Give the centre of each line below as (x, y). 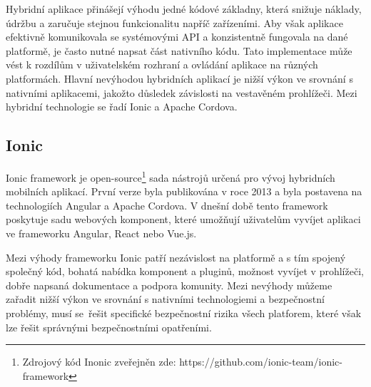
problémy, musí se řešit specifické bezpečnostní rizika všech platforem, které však (184, 313)
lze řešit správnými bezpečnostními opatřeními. (109, 327)
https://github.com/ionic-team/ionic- (261, 362)
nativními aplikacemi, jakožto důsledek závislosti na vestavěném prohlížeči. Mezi (182, 92)
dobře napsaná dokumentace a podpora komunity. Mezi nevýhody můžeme (169, 285)
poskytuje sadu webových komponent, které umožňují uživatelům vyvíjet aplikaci (183, 219)
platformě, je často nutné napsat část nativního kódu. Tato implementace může (179, 50)
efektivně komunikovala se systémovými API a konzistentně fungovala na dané (177, 37)
